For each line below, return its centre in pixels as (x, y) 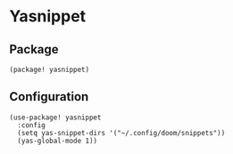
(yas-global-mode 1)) (58, 141)
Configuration (49, 97)
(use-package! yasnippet (55, 118)
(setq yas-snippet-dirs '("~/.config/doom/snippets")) (121, 133)
